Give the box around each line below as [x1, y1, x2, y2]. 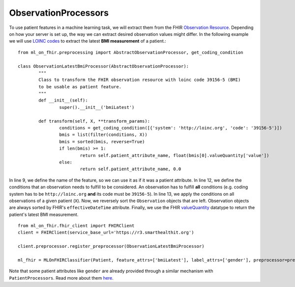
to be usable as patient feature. [38, 84, 122, 89]
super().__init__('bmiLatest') [59, 104, 135, 110]
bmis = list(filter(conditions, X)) [59, 132, 147, 137]
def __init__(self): [38, 98, 88, 103]
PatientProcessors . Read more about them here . [9, 275, 114, 281]
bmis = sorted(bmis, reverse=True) [59, 139, 145, 144]
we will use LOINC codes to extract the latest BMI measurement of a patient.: [9, 38, 167, 44]
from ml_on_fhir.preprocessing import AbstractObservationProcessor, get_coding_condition [18, 50, 243, 55]
